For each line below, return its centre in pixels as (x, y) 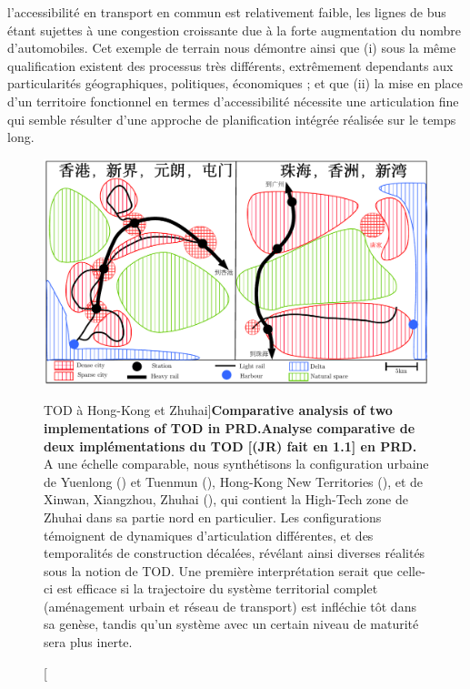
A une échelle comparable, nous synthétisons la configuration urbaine (236, 464)
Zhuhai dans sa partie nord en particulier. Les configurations (213, 517)
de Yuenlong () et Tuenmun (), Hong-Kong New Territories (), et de (234, 481)
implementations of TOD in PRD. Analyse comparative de (230, 427)
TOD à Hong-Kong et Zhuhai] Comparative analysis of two (218, 410)
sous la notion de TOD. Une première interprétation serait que (219, 570)
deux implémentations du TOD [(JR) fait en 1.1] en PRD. (230, 446)
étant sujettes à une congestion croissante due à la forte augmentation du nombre (235, 30)
